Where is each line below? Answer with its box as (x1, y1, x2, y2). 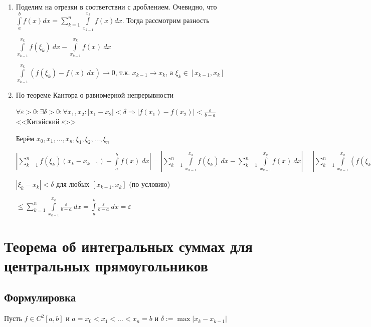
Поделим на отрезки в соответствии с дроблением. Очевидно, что (16, 2, 217, 12)
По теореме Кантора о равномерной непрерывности (16, 89, 174, 100)
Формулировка (4, 289, 76, 305)
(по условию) (129, 179, 170, 189)
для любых (56, 179, 90, 189)
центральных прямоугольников (4, 255, 208, 275)
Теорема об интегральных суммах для (4, 235, 253, 256)
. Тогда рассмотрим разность (122, 15, 210, 25)
